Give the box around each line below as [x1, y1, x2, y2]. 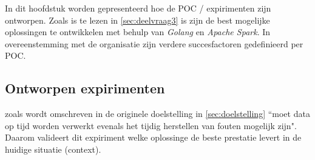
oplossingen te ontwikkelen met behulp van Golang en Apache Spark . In [5, 25, 271, 38]
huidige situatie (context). [5, 142, 101, 155]
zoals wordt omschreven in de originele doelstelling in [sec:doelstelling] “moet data [5, 107, 310, 120]
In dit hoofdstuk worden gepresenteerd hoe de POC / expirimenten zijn [5, 2, 271, 14]
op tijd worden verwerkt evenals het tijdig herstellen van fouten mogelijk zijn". [5, 119, 297, 132]
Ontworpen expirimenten [5, 79, 165, 98]
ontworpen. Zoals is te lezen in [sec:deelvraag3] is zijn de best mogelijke [5, 13, 270, 26]
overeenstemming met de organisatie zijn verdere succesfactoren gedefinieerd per [5, 37, 303, 50]
